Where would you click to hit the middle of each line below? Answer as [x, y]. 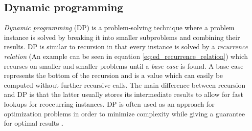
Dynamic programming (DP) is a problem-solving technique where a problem [119, 28]
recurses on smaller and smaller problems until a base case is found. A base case [124, 65]
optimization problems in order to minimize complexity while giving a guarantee [125, 113]
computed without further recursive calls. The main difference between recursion [125, 84]
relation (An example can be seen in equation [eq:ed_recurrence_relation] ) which [126, 56]
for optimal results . [34, 123]
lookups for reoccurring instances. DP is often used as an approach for [109, 103]
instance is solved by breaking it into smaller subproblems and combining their [122, 37]
